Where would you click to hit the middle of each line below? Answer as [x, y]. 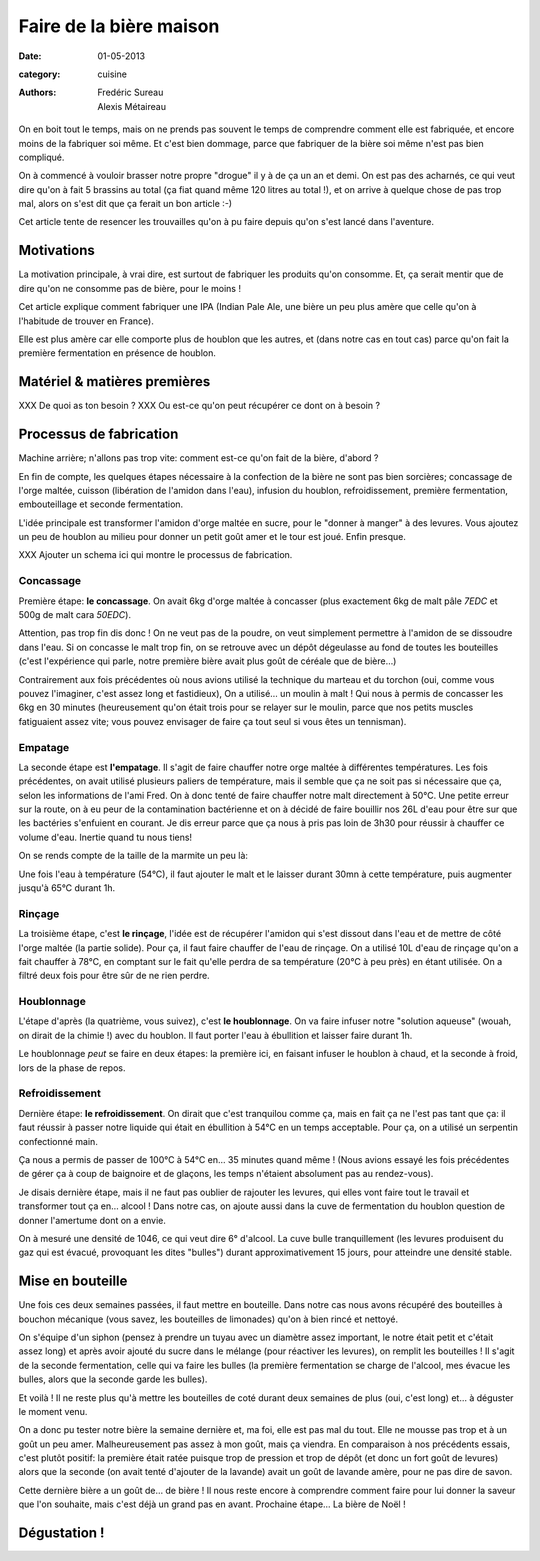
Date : [30, 56]
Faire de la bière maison [119, 26]
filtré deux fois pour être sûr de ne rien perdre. [114, 976]
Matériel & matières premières [114, 381]
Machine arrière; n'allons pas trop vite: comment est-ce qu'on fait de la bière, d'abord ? [198, 458]
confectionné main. [58, 1141]
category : [39, 74]
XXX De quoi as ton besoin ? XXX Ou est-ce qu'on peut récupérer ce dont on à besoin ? [199, 406]
